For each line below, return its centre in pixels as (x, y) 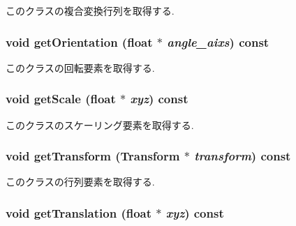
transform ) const (243, 156)
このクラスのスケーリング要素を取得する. (100, 125)
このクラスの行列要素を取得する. (80, 182)
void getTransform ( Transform (93, 156)
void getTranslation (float (79, 212)
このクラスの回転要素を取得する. (80, 67)
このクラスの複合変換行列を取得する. (90, 10)
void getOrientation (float (79, 42)
